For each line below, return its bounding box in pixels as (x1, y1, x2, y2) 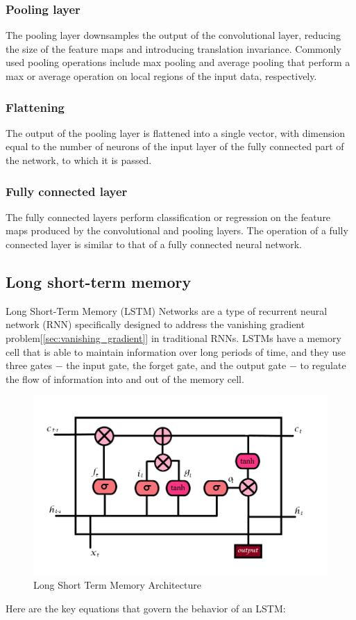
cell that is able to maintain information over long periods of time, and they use (6, 344, 346, 359)
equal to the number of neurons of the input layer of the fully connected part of (6, 139, 344, 154)
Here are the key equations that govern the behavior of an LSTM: (6, 601, 286, 615)
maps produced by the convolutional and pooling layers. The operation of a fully (6, 223, 348, 238)
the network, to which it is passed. (6, 153, 152, 167)
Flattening (6, 98, 65, 115)
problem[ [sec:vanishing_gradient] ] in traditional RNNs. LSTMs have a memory (6, 330, 341, 345)
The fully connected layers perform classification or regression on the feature (6, 209, 331, 224)
